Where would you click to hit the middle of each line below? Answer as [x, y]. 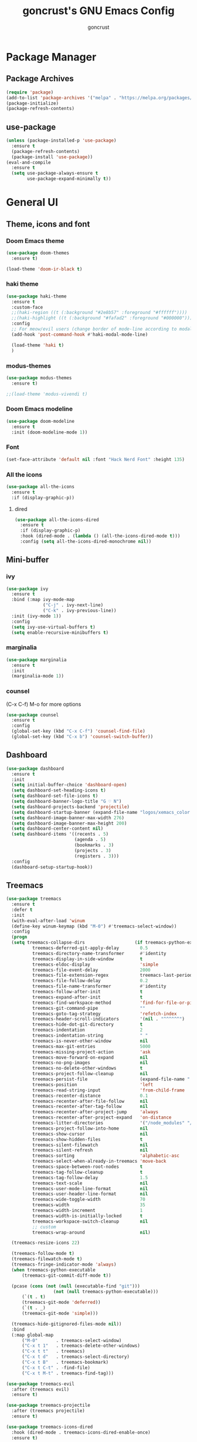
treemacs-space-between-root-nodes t [87, 1167]
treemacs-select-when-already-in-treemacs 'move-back [99, 1161]
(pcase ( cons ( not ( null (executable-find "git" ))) [76, 1286]
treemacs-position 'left [93, 1084]
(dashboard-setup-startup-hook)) [52, 867]
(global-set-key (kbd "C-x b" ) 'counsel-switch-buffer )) [82, 737]
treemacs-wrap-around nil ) [91, 1232]
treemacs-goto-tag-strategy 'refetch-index [104, 1014]
